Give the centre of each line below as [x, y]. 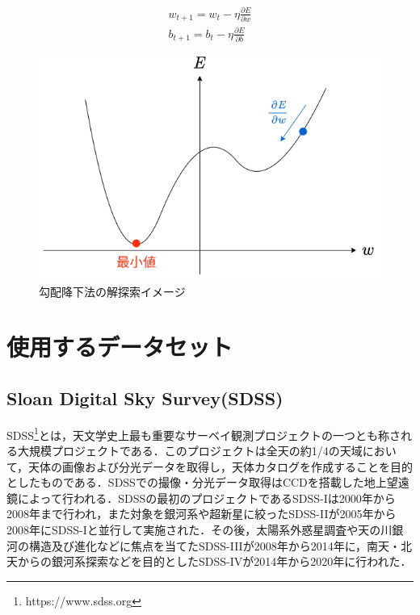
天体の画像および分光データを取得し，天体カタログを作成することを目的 [221, 466]
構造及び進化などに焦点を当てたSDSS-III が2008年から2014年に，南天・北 [220, 545]
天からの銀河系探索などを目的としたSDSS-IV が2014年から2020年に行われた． [209, 561]
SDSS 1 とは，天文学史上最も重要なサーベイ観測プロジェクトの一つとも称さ [204, 433]
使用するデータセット [120, 347]
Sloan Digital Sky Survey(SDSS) [145, 397]
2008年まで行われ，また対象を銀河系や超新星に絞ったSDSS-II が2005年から [202, 514]
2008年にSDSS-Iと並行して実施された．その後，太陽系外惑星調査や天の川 [199, 529]
